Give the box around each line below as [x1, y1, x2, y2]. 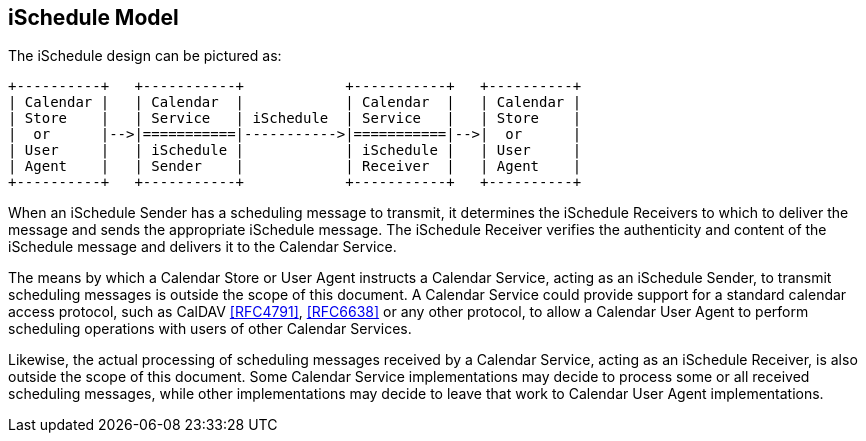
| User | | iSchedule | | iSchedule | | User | [8, 142, 582, 159]
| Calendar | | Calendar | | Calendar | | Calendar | [8, 94, 582, 111]
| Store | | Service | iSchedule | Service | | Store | [8, 110, 582, 127]
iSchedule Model [8, 5, 179, 30]
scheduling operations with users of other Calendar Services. [8, 320, 412, 338]
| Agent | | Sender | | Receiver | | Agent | [8, 158, 582, 175]
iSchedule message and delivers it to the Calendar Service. [8, 238, 397, 256]
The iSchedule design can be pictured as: [8, 47, 282, 65]
